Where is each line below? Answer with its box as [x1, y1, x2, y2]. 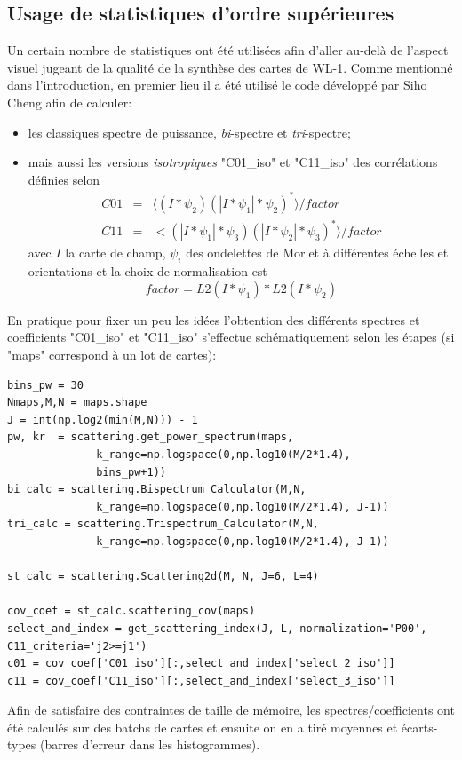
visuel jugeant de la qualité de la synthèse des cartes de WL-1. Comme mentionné [7, 58, 453, 76]
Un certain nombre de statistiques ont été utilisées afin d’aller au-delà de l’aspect [7, 41, 449, 59]
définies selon [28, 170, 100, 188]
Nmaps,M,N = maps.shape [7, 396, 147, 409]
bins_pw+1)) [96, 465, 166, 479]
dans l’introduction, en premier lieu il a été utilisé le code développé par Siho [7, 75, 427, 94]
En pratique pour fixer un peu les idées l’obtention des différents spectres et [7, 310, 420, 329]
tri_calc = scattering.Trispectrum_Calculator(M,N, [7, 518, 319, 531]
